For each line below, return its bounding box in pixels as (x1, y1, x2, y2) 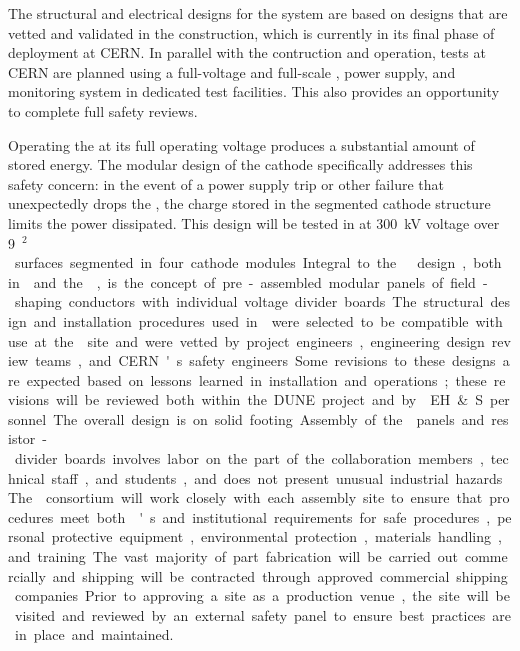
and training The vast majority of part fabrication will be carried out (8, 546, 458, 567)
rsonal (8, 526, 45, 547)
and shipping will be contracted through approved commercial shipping (52, 565, 508, 586)
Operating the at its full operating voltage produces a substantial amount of (8, 134, 475, 155)
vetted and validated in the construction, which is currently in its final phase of (8, 22, 495, 43)
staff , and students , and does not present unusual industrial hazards (51, 467, 503, 488)
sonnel (8, 408, 47, 429)
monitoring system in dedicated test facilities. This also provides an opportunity (8, 81, 500, 102)
